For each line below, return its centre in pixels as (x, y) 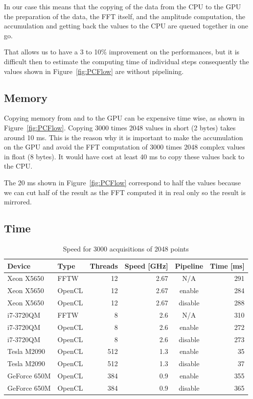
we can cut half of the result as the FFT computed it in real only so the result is (125, 192)
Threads (104, 265)
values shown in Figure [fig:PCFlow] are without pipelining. (94, 71)
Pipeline (189, 265)
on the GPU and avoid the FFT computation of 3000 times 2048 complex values (125, 147)
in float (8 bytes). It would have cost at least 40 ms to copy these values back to (124, 156)
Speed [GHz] (146, 265)
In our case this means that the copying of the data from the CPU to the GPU (123, 6)
